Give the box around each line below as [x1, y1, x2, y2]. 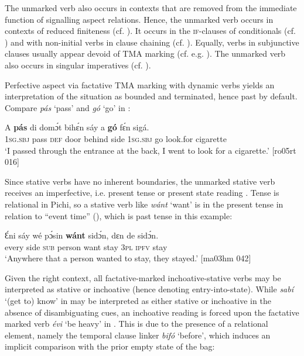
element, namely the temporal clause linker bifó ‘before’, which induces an [5, 329, 271, 341]
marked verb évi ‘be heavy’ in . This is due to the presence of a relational [5, 317, 268, 330]
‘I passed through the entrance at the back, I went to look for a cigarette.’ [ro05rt [5, 144, 296, 156]
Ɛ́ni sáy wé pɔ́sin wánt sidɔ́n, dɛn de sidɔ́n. [5, 229, 159, 241]
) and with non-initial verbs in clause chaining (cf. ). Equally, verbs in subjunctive [5, 36, 299, 48]
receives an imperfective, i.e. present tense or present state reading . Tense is [5, 186, 279, 199]
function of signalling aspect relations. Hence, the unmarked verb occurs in [5, 13, 274, 25]
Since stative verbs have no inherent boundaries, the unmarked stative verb [5, 175, 275, 187]
